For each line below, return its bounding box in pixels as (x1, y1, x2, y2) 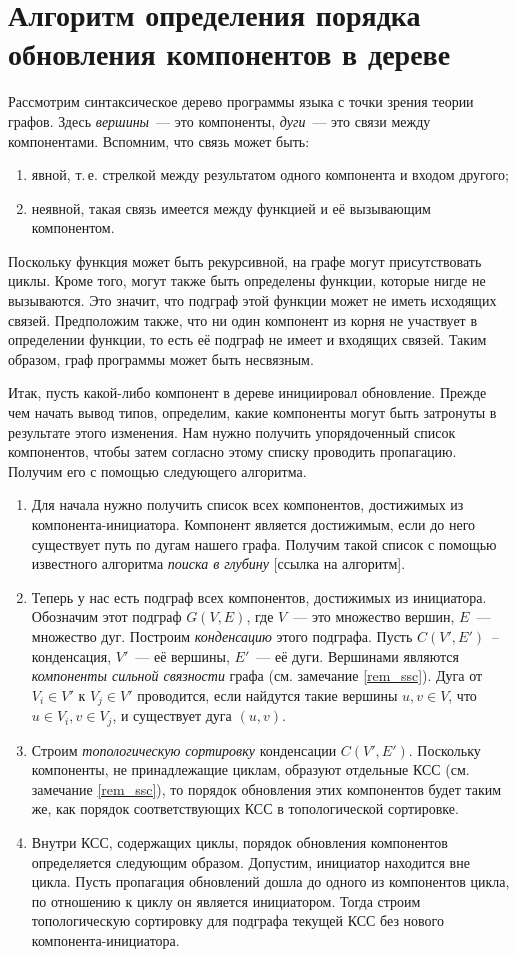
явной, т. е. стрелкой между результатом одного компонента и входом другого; (31, 164, 509, 185)
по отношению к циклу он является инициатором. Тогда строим (31, 890, 421, 911)
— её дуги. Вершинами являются (256, 645, 459, 666)
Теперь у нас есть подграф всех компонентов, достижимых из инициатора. (31, 586, 487, 607)
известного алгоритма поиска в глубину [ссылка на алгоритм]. (31, 553, 406, 574)
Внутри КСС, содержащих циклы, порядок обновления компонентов (31, 832, 448, 853)
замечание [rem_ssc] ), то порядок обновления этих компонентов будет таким (31, 778, 502, 799)
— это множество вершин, (293, 606, 455, 627)
